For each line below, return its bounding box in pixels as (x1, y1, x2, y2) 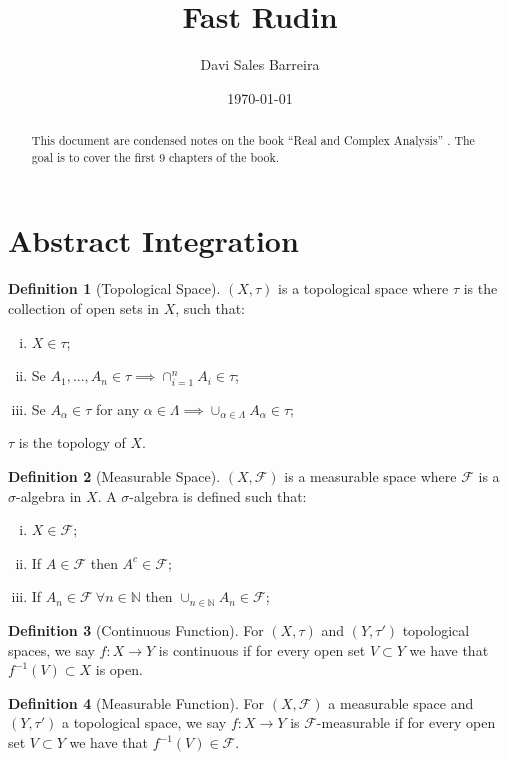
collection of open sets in (8, 297, 160, 318)
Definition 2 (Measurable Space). (8, 466, 221, 487)
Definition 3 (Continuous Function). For (8, 620, 264, 641)
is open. (95, 659, 143, 680)
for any (95, 398, 140, 419)
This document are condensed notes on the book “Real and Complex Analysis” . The (31, 132, 475, 149)
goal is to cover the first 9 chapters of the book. (31, 148, 280, 165)
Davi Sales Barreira (200, 54, 320, 75)
